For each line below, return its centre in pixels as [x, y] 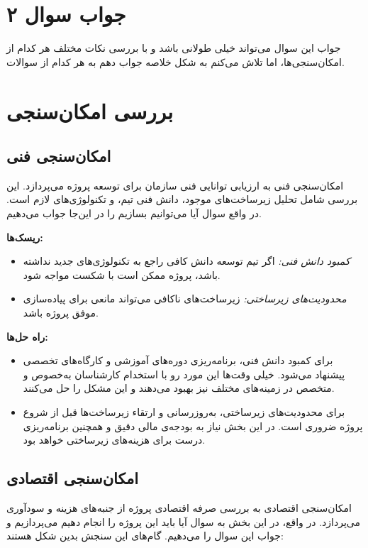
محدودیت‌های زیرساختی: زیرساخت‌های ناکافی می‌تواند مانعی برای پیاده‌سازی [185, 298]
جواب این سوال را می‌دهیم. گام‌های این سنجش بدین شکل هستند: [145, 536]
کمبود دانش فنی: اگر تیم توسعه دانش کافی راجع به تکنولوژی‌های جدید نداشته [186, 261]
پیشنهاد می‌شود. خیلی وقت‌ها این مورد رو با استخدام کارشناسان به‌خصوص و [184, 374]
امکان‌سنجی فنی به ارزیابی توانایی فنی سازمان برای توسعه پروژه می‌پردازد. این [175, 185]
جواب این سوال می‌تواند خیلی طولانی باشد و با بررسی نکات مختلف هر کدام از [174, 48]
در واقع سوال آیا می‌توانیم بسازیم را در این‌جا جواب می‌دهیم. [134, 213]
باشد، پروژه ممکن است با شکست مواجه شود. [122, 274]
